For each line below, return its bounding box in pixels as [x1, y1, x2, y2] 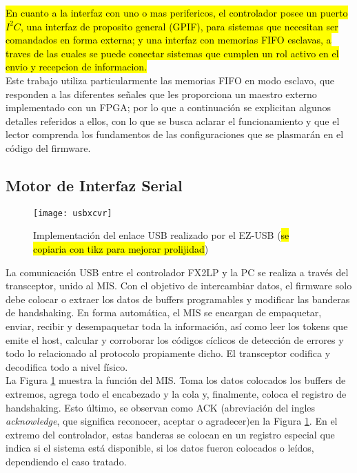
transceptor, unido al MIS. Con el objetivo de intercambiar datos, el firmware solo [6, 278, 352, 293]
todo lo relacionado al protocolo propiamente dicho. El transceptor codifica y [6, 346, 331, 360]
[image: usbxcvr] [33, 208, 112, 218]
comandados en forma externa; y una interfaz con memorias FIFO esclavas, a [6, 32, 331, 47]
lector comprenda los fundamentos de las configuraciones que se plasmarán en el [6, 127, 344, 142]
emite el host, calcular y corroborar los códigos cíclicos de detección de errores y [6, 332, 344, 347]
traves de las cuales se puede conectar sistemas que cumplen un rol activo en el [6, 46, 339, 60]
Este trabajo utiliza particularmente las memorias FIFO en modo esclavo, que [6, 73, 335, 87]
